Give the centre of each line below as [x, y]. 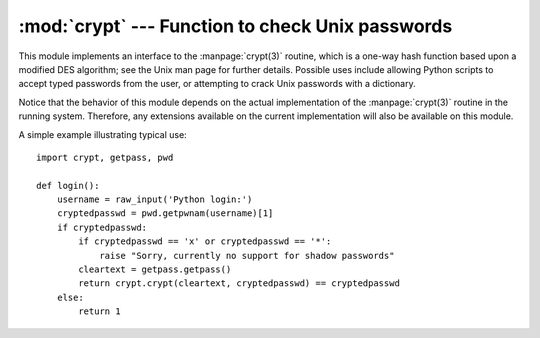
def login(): [68, 185]
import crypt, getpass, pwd [105, 157]
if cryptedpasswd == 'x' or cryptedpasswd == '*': [205, 241]
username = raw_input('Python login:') [154, 199]
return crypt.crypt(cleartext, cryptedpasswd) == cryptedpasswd [239, 283]
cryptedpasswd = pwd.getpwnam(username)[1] [165, 213]
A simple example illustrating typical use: [102, 134]
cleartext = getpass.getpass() [155, 269]
